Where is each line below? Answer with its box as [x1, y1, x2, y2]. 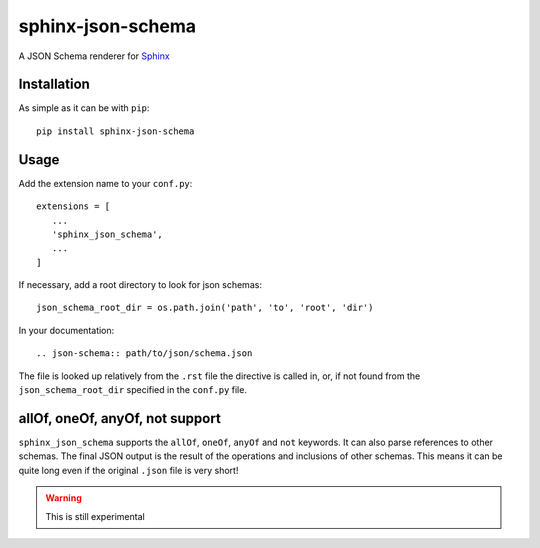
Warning [45, 492, 82, 504]
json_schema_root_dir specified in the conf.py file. [18, 384, 247, 396]
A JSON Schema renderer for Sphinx [18, 50, 170, 62]
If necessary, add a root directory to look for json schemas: [18, 279, 262, 291]
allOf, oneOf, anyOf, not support [18, 410, 222, 427]
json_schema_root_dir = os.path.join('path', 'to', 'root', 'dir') [36, 302, 374, 314]
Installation [18, 76, 90, 93]
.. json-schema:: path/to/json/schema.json [36, 348, 253, 359]
